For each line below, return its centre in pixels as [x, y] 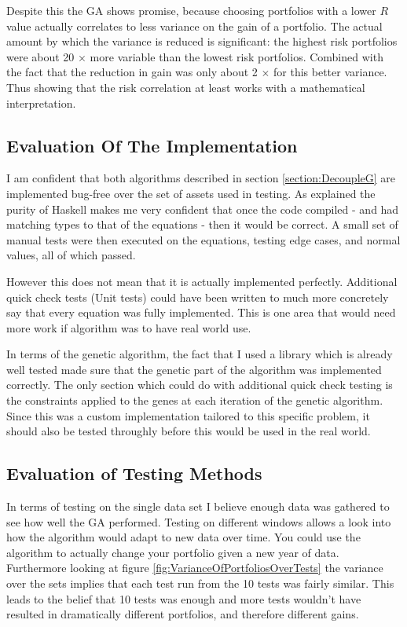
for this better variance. [330, 72]
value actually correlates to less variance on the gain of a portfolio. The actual [194, 26]
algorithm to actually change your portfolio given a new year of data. [173, 552]
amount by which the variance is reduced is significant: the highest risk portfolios [202, 41]
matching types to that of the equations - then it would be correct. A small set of [202, 224]
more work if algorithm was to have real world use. [129, 327]
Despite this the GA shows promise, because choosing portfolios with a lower [191, 10]
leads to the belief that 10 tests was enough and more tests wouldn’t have [184, 598]
